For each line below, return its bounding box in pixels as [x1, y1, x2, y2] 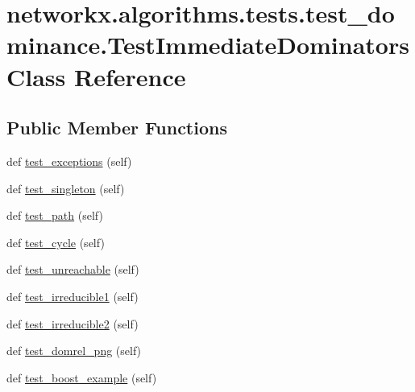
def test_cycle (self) [6, 233, 105, 250]
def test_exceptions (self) [6, 152, 132, 169]
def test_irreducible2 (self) [6, 315, 139, 332]
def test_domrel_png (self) [6, 342, 142, 359]
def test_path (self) [6, 207, 103, 224]
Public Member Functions [6, 115, 227, 140]
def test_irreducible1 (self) [6, 287, 139, 304]
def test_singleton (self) [6, 179, 125, 196]
